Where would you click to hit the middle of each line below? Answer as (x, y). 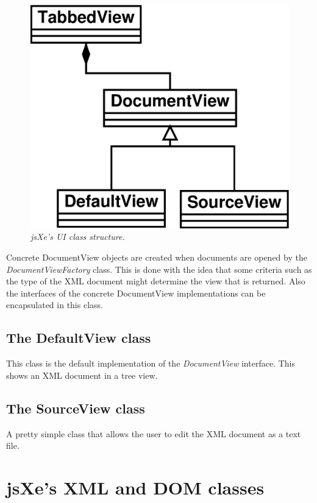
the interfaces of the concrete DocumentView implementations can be (136, 293)
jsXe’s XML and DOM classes (135, 487)
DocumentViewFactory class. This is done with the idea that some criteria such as (159, 269)
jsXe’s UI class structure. (78, 237)
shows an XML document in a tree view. (82, 375)
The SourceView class (76, 408)
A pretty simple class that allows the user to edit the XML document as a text (154, 433)
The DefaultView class (79, 338)
